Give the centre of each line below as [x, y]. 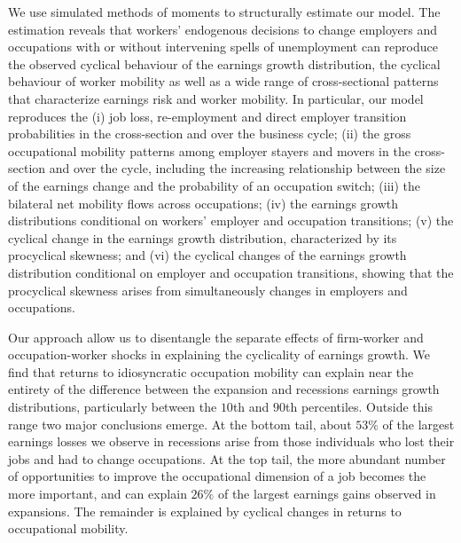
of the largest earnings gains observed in [327, 494]
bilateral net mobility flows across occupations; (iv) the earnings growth [203, 203]
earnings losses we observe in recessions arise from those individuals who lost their [231, 441]
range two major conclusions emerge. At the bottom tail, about [180, 424]
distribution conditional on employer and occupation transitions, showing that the [231, 272]
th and [251, 407]
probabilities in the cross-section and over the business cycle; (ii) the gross [210, 134]
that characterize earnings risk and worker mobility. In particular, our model [216, 98]
